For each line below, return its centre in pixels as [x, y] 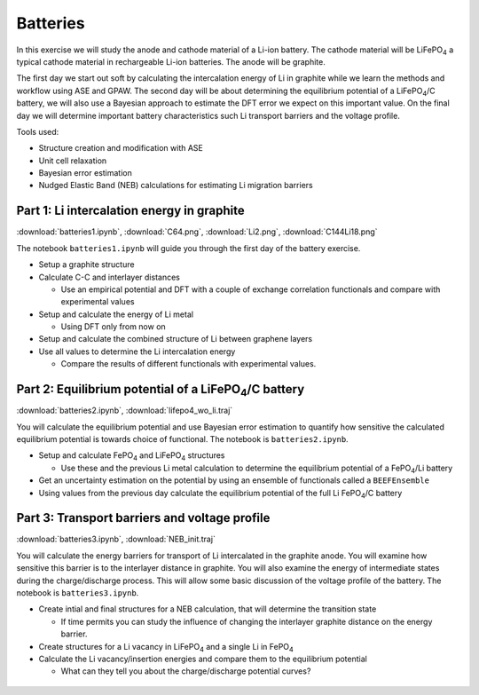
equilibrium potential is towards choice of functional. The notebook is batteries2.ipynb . [183, 438]
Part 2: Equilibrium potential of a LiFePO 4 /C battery [161, 391]
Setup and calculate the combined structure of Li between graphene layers [176, 339]
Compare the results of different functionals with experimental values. [188, 364]
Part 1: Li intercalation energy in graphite [130, 211]
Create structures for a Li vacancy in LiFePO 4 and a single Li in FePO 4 [166, 648]
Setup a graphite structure [86, 265]
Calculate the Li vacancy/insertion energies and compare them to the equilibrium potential [203, 659]
